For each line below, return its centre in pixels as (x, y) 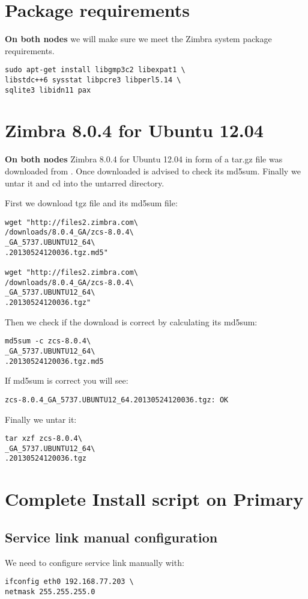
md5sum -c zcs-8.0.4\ (48, 341)
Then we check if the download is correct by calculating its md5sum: (131, 321)
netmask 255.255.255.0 (50, 591)
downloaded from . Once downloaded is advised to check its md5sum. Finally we (153, 171)
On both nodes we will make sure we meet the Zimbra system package (138, 39)
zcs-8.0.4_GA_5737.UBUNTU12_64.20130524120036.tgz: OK (117, 400)
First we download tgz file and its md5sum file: (91, 203)
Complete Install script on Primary (154, 499)
